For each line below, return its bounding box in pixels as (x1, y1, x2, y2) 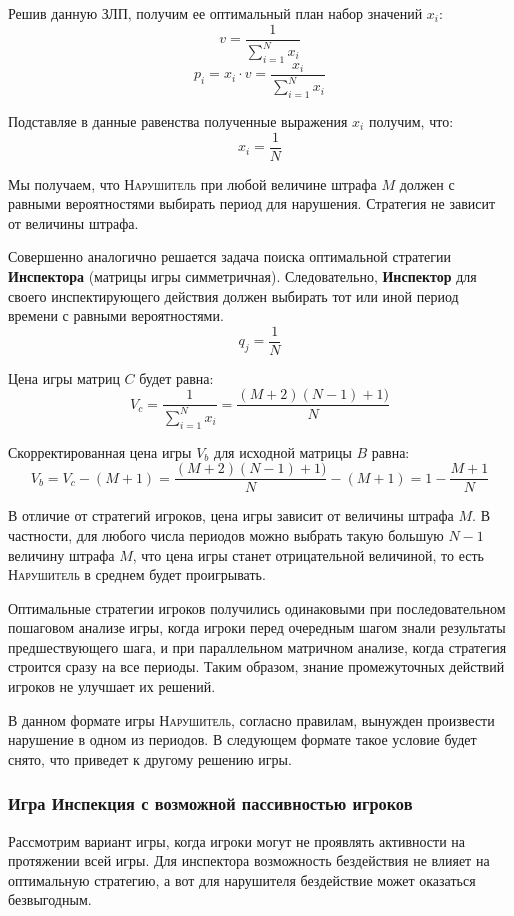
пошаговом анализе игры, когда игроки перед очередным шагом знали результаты (8, 617, 506, 638)
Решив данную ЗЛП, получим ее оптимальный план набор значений (8, 3, 423, 23)
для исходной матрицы (214, 441, 352, 462)
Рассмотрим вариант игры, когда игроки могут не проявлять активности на (8, 830, 466, 851)
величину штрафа (8, 544, 115, 565)
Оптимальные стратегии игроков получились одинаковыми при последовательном (8, 597, 506, 618)
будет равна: (139, 367, 214, 388)
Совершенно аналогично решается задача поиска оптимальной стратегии (8, 246, 451, 267)
